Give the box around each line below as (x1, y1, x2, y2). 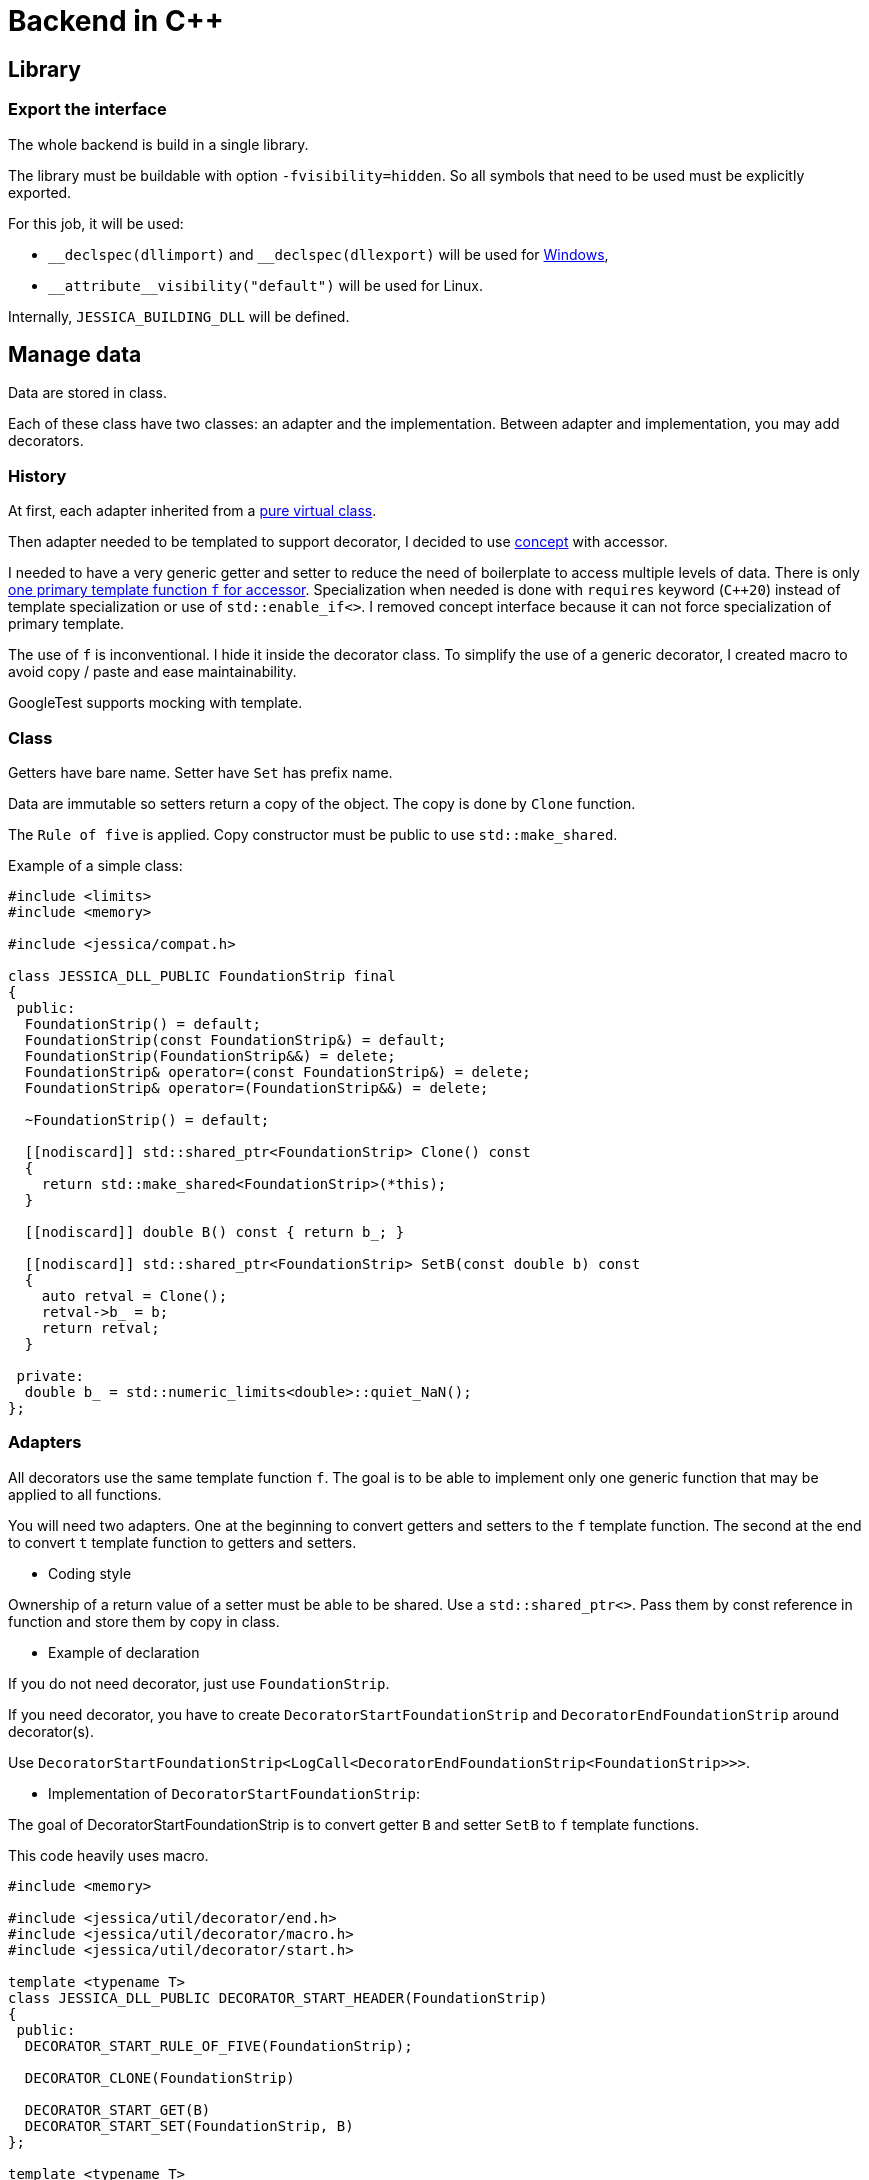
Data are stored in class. (8, 384, 168, 402)
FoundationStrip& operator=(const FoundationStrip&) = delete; (24, 1063, 531, 1080)
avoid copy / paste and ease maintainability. (8, 663, 297, 681)
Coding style (48, 1564, 132, 1582)
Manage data (8, 341, 142, 367)
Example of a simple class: (8, 856, 183, 874)
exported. (8, 183, 72, 201)
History (8, 465, 67, 486)
